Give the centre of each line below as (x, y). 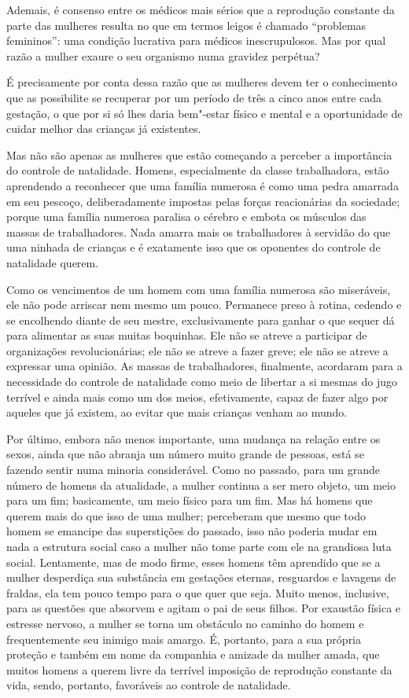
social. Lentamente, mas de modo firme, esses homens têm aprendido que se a (193, 562)
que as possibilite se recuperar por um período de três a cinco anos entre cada (194, 97)
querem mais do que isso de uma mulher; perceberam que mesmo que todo (186, 515)
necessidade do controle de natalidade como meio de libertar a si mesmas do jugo (202, 382)
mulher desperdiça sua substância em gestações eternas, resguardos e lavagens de (201, 577)
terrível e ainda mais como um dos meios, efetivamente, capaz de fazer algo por (197, 397)
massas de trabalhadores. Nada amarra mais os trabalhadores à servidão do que (199, 231)
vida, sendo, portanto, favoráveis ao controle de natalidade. (149, 685)
